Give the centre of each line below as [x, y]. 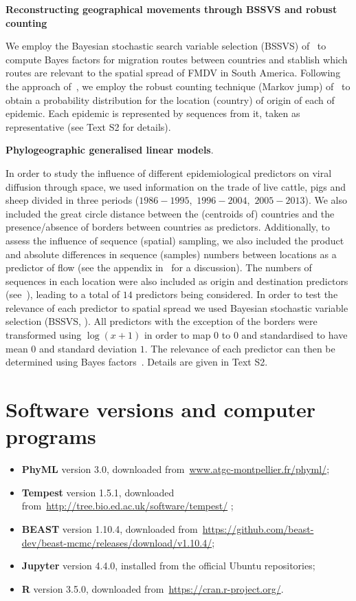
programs [51, 436]
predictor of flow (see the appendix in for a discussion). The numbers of [159, 267]
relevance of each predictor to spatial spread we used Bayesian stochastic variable [177, 307]
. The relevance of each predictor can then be [240, 348]
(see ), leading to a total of [63, 294]
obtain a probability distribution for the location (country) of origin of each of [170, 99]
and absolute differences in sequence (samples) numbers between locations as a [171, 254]
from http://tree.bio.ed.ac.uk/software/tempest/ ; [127, 506]
